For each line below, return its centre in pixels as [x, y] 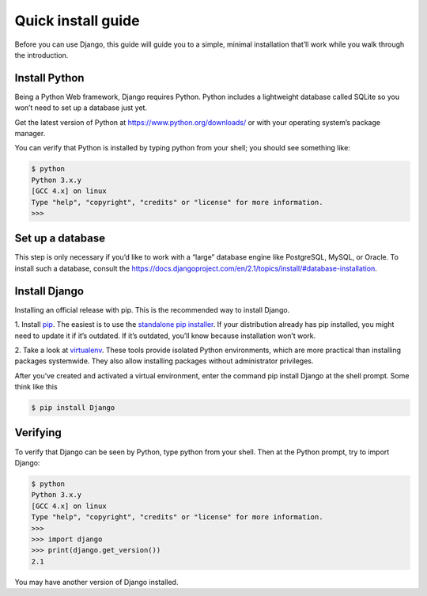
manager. [30, 134]
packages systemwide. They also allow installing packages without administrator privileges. [164, 361]
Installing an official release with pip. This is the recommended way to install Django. [152, 309]
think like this [36, 387]
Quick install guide [77, 21]
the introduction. [42, 55]
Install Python [49, 78]
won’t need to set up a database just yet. [81, 108]
